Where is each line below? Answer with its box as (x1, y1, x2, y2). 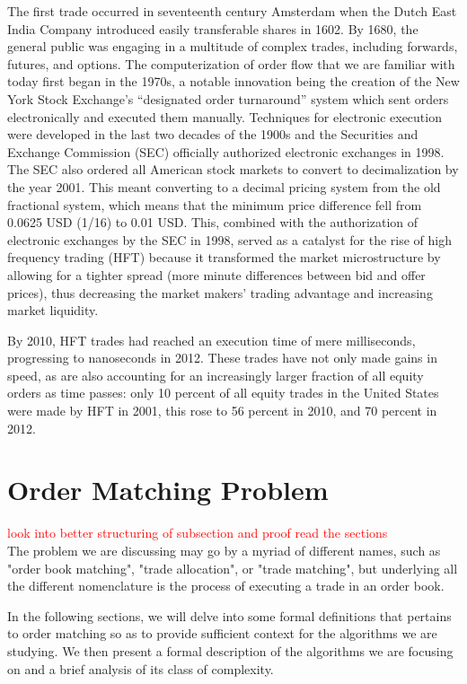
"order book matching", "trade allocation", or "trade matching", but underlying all (7, 558, 458, 577)
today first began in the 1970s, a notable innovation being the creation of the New (7, 72, 460, 91)
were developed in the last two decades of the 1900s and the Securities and (7, 125, 419, 144)
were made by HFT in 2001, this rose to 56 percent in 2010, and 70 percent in (7, 401, 437, 420)
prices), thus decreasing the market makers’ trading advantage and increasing (7, 283, 433, 302)
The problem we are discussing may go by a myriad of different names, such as (7, 540, 441, 559)
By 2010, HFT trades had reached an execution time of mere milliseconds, (7, 330, 416, 349)
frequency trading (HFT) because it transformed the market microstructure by (7, 248, 441, 267)
